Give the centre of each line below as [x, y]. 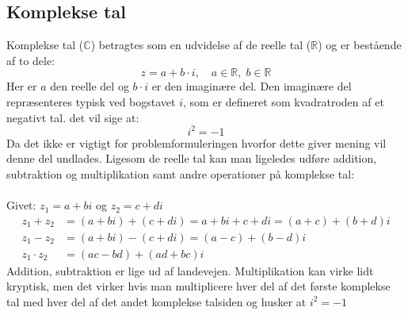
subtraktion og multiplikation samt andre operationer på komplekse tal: [181, 173]
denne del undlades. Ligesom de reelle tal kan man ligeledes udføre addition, [192, 158]
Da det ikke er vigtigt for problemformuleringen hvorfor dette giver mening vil [196, 142]
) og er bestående [360, 45]
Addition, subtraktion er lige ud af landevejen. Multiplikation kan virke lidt [190, 270]
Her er [22, 86]
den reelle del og [90, 86]
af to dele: [31, 60]
